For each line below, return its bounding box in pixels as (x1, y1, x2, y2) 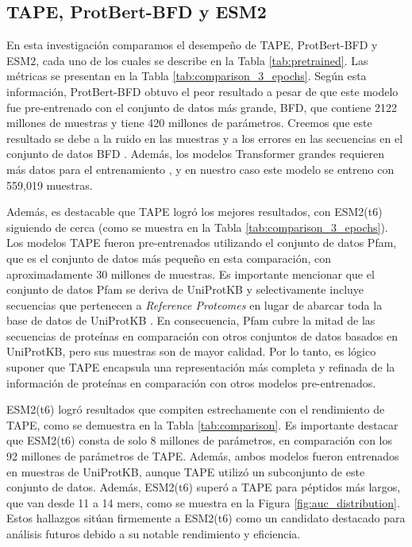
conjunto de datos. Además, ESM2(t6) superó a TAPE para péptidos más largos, (6, 479, 401, 495)
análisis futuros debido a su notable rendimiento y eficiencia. (6, 526, 301, 542)
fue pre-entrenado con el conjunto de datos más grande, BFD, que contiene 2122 (6, 98, 397, 115)
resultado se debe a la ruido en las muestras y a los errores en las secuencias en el (6, 129, 403, 146)
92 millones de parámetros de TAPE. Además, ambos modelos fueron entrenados (6, 448, 399, 464)
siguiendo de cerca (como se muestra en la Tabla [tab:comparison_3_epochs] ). (6, 218, 388, 235)
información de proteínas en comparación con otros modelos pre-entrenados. (6, 374, 376, 391)
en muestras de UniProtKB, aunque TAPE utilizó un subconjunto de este (6, 463, 365, 480)
